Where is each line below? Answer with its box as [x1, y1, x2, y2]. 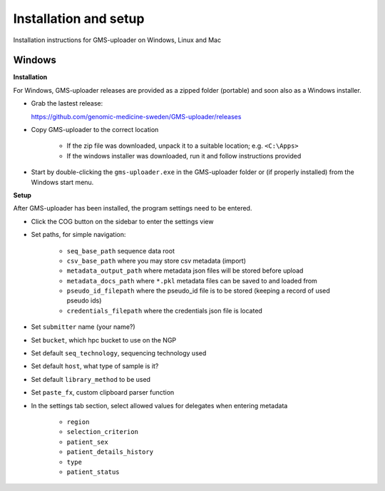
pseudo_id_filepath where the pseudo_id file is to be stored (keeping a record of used [66, 286, 331, 295]
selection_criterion [66, 428, 139, 436]
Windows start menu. [31, 178, 94, 186]
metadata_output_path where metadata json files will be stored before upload [66, 266, 304, 275]
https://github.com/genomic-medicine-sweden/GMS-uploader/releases [31, 112, 242, 121]
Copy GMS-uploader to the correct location [31, 126, 159, 134]
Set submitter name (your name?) [31, 323, 135, 331]
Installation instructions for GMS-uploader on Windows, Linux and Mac [13, 36, 221, 44]
